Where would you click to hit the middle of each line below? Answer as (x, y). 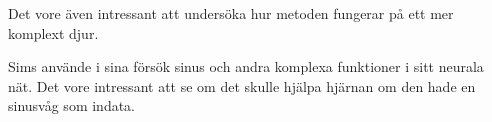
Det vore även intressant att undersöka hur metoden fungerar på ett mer (231, 13)
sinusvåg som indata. (72, 105)
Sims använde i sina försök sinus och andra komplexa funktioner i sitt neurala (246, 66)
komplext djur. (53, 32)
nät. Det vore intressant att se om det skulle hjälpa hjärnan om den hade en (242, 85)
